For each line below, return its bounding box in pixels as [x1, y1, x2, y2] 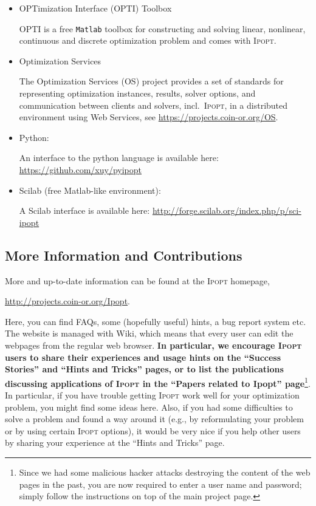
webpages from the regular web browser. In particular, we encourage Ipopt [5, 338, 302, 351]
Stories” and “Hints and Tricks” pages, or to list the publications [5, 363, 284, 375]
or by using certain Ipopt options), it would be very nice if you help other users [5, 424, 301, 437]
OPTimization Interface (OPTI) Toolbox [19, 2, 172, 14]
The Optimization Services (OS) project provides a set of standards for [19, 75, 284, 87]
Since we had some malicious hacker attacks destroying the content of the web [19, 465, 311, 478]
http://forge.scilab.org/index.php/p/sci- [152, 204, 301, 217]
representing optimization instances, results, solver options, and [19, 87, 256, 100]
